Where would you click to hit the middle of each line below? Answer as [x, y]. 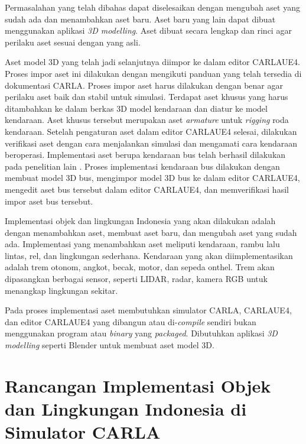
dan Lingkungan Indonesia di [126, 409]
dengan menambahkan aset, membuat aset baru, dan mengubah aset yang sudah [151, 232]
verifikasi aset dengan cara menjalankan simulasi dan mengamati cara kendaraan [151, 143]
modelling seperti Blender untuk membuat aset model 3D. [110, 345]
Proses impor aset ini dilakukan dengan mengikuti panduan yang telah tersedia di [153, 73]
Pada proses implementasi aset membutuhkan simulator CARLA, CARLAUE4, [148, 310]
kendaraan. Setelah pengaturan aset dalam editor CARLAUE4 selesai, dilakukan [151, 131]
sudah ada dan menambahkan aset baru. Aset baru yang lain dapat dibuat [140, 19]
